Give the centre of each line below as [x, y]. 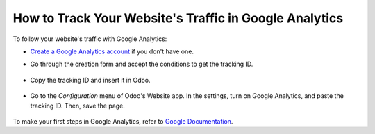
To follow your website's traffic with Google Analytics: [90, 39]
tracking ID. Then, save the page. [77, 106]
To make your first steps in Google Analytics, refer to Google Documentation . [123, 121]
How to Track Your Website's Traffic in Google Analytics [178, 18]
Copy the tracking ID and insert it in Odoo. [90, 80]
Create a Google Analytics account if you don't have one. [112, 51]
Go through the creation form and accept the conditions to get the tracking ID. [142, 64]
